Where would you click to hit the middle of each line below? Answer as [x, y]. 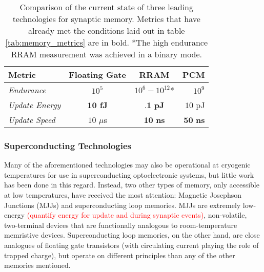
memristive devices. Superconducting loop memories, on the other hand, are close [132, 235]
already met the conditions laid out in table [106, 30]
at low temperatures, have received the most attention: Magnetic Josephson [123, 195]
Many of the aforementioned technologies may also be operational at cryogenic [127, 165]
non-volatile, [227, 215]
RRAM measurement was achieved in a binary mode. [107, 54]
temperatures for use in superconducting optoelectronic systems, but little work [129, 174]
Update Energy [35, 105]
